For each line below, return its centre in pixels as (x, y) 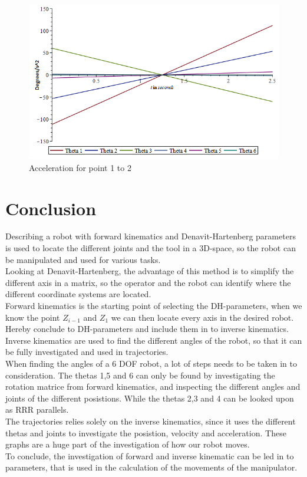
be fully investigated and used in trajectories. (87, 352)
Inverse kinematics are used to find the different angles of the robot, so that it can (154, 340)
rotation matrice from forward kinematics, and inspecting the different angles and (153, 386)
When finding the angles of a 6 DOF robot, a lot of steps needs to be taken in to (151, 363)
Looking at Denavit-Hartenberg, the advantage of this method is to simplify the (150, 271)
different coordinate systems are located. (78, 294)
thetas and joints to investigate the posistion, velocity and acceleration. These (146, 432)
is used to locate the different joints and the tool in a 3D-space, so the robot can (151, 248)
